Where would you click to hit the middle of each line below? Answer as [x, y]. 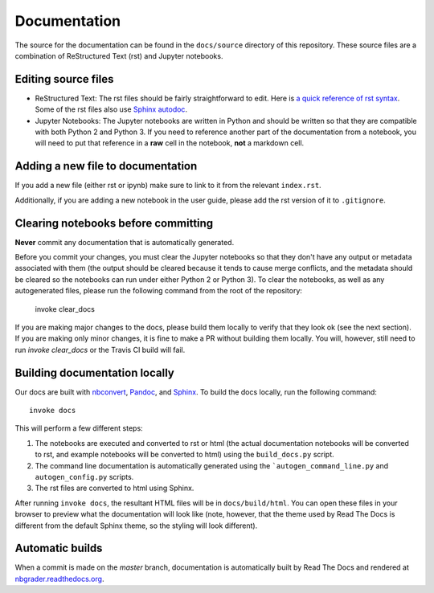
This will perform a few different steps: [79, 428]
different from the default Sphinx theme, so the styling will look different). [136, 526]
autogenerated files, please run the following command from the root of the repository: [159, 291]
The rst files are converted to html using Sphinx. [115, 488]
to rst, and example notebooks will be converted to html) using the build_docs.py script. [185, 455]
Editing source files [64, 79]
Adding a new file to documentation [106, 166]
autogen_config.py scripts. [84, 476]
